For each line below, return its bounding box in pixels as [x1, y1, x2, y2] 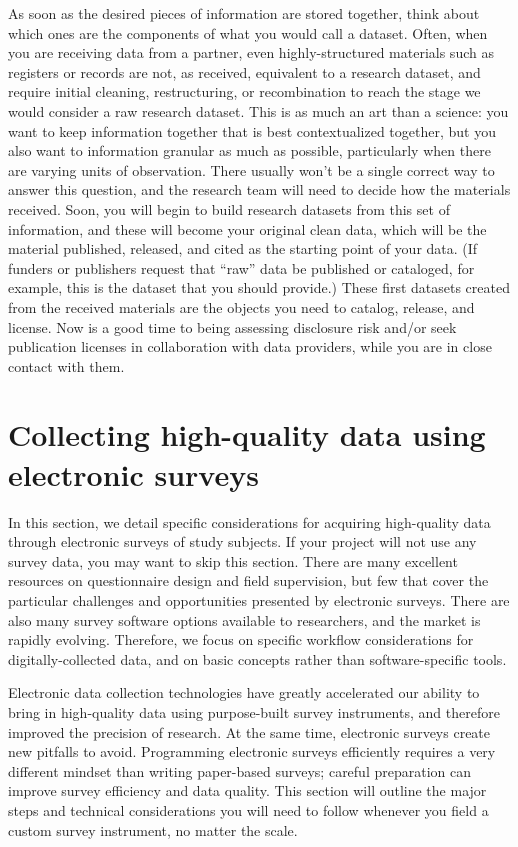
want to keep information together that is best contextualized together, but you [8, 120, 496, 141]
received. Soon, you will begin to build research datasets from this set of [8, 198, 450, 219]
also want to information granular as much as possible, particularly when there [8, 140, 491, 161]
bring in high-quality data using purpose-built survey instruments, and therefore [8, 701, 500, 722]
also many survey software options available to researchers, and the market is [8, 609, 481, 630]
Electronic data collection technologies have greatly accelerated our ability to [8, 682, 480, 703]
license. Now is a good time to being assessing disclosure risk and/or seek [8, 316, 457, 337]
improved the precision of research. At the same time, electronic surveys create [8, 721, 491, 742]
